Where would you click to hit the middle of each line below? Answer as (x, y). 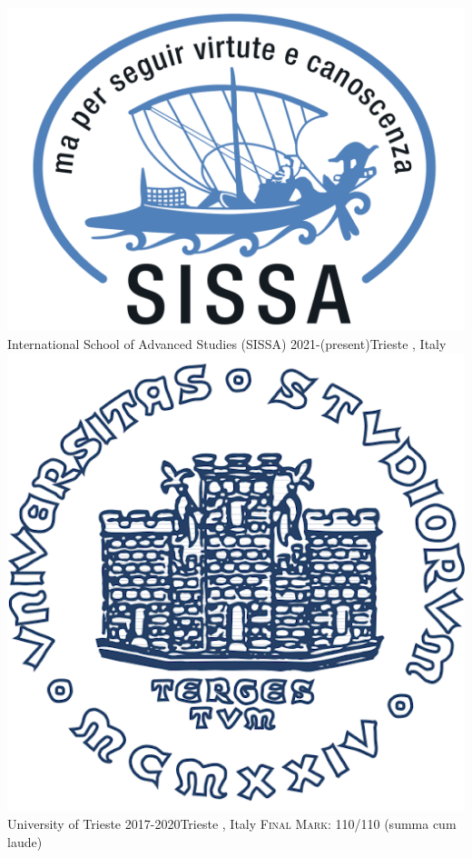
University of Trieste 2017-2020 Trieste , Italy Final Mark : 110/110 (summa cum (232, 824)
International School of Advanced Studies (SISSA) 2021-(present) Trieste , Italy (227, 343)
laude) (25, 841)
